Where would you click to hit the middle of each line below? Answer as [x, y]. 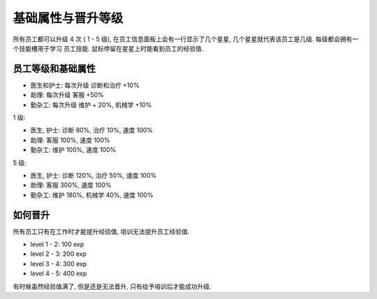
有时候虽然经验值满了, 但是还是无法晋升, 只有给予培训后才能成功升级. [112, 286]
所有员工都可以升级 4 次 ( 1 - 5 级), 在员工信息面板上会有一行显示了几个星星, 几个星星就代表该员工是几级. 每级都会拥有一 [186, 39]
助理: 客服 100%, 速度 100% [71, 140]
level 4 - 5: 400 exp [59, 274]
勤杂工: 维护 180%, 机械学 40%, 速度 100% [92, 194]
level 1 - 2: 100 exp [57, 245]
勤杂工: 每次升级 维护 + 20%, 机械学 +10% [91, 105]
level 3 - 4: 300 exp [59, 263]
